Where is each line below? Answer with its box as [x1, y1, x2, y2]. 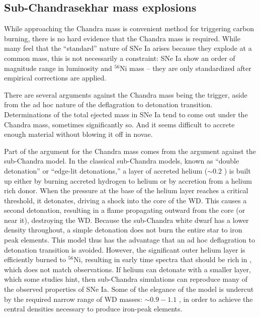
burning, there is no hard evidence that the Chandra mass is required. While [4, 33, 240, 43]
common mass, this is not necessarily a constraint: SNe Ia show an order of [4, 52, 235, 63]
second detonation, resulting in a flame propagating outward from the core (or [4, 205, 245, 215]
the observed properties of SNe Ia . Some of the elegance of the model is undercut [4, 284, 254, 294]
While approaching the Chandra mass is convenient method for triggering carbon [4, 23, 254, 34]
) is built [224, 165, 251, 176]
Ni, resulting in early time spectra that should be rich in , [73, 254, 252, 265]
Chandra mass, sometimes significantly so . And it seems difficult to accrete [4, 119, 235, 129]
